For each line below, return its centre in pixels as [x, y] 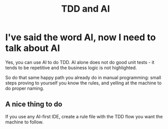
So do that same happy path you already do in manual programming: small [83, 77]
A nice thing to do [34, 104]
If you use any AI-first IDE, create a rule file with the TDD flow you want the [84, 116]
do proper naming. [25, 88]
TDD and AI [86, 9]
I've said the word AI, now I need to [81, 37]
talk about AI [33, 48]
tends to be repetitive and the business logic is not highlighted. [71, 68]
